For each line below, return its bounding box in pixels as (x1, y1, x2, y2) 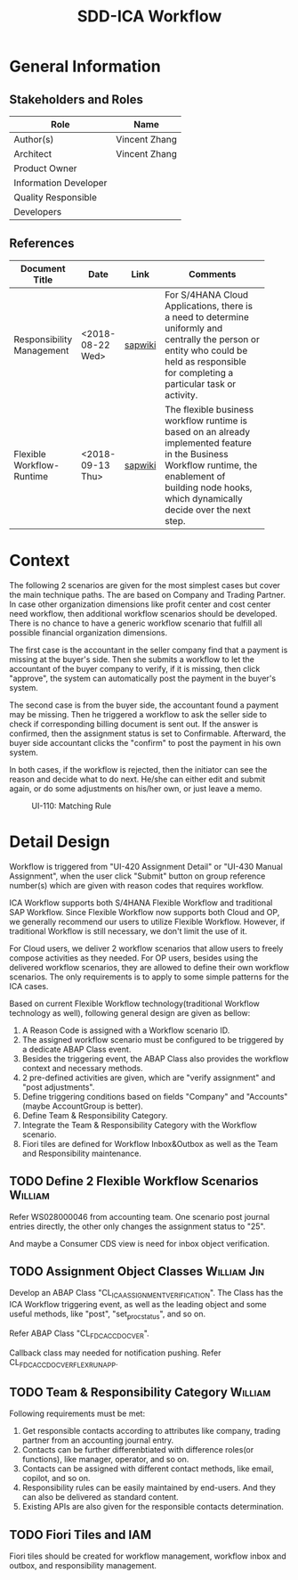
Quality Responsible (13, 192, 98, 203)
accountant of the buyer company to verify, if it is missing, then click (9, 663, 261, 674)
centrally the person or (164, 332, 260, 345)
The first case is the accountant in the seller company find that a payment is (9, 644, 288, 655)
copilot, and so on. (21, 1473, 91, 1484)
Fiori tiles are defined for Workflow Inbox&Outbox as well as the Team (21, 1138, 278, 1149)
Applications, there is (164, 299, 254, 312)
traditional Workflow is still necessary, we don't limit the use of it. (9, 925, 247, 937)
